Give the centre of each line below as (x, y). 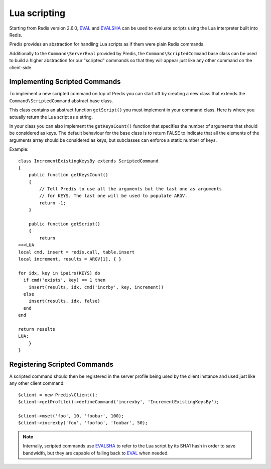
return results (37, 329)
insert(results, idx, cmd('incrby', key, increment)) (96, 287)
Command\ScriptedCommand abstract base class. (61, 101)
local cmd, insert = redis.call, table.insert (77, 252)
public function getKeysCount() (68, 175)
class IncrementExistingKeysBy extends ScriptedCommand (88, 161)
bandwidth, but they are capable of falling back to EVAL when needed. (96, 453)
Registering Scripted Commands (61, 364)
